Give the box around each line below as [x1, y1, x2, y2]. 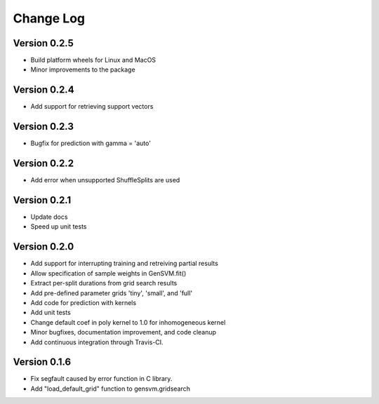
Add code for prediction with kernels [30, 298, 137, 307]
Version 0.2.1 [13, 194, 72, 206]
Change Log [13, 11, 86, 26]
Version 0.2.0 [13, 241, 74, 252]
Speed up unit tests [30, 222, 87, 231]
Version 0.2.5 [13, 37, 74, 49]
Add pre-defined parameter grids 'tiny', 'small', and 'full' [30, 288, 193, 297]
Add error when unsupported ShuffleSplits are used [30, 176, 180, 184]
